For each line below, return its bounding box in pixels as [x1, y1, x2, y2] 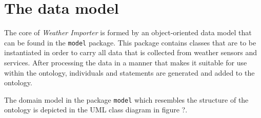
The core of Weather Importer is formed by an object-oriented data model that [4, 27, 252, 38]
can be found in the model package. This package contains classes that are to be [4, 37, 256, 48]
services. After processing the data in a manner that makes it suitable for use [4, 57, 247, 67]
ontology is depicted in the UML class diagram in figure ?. [4, 104, 188, 115]
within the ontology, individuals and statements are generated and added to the [4, 67, 255, 78]
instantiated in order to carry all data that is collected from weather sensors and [4, 47, 257, 58]
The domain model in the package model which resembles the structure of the [4, 94, 249, 105]
